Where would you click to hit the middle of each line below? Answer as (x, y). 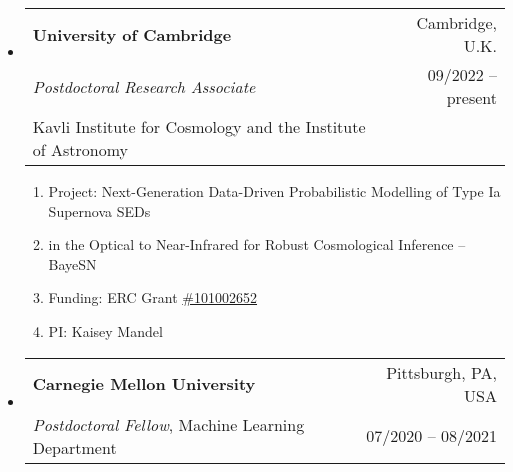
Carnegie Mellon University (144, 384)
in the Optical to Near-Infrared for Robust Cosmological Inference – (257, 244)
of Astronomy (80, 149)
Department (74, 447)
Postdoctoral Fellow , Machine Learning (168, 424)
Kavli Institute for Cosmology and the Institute (199, 126)
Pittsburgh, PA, (441, 372)
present (471, 97)
